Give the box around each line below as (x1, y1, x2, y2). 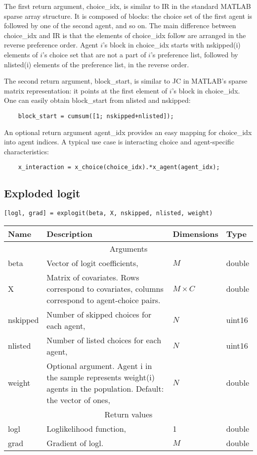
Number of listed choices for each (46, 334, 162, 346)
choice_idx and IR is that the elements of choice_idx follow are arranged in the (4, 30, 246, 40)
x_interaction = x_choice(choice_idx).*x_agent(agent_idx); (18, 164, 220, 171)
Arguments (109, 242, 148, 254)
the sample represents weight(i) (46, 371, 155, 383)
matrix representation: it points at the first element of (4, 85, 168, 95)
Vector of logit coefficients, (46, 257, 138, 269)
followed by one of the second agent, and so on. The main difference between (4, 20, 236, 31)
